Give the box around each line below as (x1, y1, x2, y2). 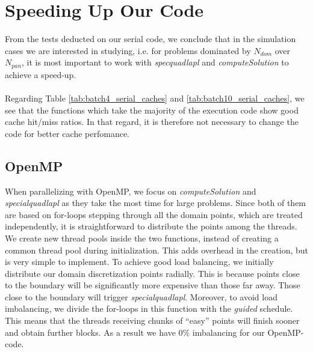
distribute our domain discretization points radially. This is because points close (5, 267, 300, 279)
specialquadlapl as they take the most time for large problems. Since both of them (5, 196, 306, 209)
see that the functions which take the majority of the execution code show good (5, 103, 299, 116)
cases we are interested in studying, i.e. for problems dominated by (5, 44, 251, 56)
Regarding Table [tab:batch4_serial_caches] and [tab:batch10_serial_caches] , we (5, 91, 305, 104)
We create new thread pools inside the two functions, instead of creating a (5, 231, 279, 244)
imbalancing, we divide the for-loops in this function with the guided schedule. (5, 302, 293, 315)
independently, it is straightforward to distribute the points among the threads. (5, 220, 297, 232)
